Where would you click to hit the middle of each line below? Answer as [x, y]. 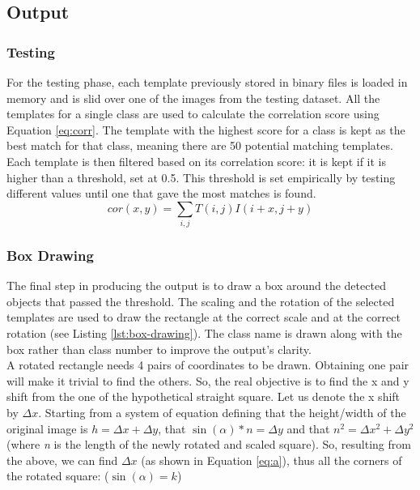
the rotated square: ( [58, 476]
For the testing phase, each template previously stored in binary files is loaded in [207, 82]
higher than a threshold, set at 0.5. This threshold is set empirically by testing [201, 177]
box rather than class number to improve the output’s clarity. [159, 349]
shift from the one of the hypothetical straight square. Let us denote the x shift [204, 396]
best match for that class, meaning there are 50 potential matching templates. [200, 145]
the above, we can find [62, 460]
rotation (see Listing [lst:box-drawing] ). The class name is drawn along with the [204, 333]
